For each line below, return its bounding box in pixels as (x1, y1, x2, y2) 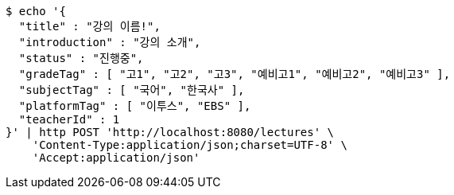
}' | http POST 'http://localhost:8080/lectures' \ (6, 126, 335, 138)
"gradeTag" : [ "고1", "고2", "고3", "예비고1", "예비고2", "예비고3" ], (18, 68, 451, 80)
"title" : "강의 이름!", (18, 20, 161, 33)
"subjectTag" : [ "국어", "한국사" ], (18, 84, 245, 96)
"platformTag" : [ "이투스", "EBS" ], (18, 99, 251, 112)
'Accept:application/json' (32, 151, 200, 164)
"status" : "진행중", (18, 52, 144, 64)
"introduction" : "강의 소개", (18, 36, 201, 49)
